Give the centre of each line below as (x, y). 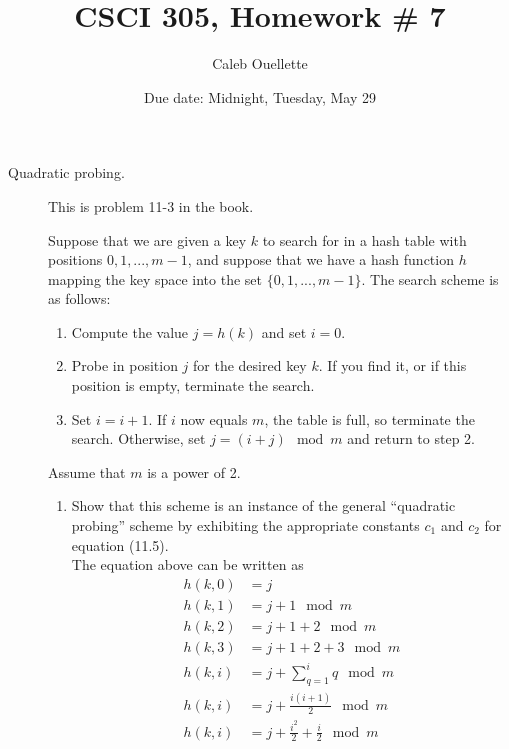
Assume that (87, 471)
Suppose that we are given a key (147, 239)
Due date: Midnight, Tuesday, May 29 (260, 96)
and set (284, 331)
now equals (214, 418)
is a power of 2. (194, 471)
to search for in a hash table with (364, 239)
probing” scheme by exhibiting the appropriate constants (245, 525)
